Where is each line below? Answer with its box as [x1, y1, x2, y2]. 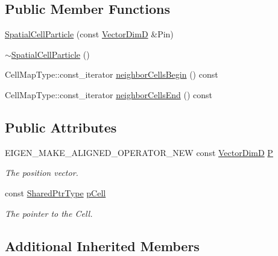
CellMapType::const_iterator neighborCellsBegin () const [5, 68, 218, 81]
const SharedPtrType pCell [5, 186, 106, 199]
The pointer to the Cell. [5, 207, 93, 219]
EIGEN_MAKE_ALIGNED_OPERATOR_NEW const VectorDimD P [5, 146, 273, 158]
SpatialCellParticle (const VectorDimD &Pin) [5, 28, 174, 40]
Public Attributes [5, 117, 117, 136]
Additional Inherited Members [5, 236, 200, 255]
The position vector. [5, 166, 78, 179]
